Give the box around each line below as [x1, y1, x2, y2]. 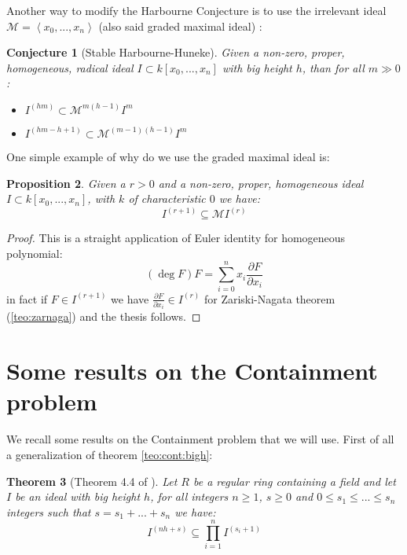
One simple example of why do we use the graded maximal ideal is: [6, 148, 330, 164]
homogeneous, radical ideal [6, 59, 134, 75]
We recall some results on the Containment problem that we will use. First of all [6, 431, 394, 447]
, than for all [302, 59, 365, 75]
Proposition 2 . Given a [6, 175, 126, 191]
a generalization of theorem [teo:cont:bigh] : [6, 446, 213, 462]
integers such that [6, 503, 91, 520]
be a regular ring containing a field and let [192, 472, 396, 489]
